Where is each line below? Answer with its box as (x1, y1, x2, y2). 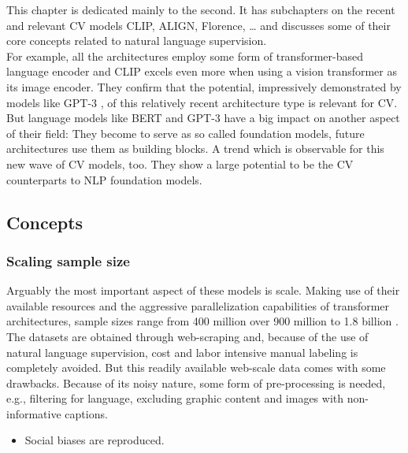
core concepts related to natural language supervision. (6, 32, 267, 49)
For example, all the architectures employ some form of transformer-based (6, 47, 364, 64)
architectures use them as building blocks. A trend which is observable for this (6, 140, 384, 157)
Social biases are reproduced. (24, 432, 165, 448)
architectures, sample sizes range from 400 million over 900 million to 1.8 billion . (6, 313, 399, 329)
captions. (65, 405, 108, 421)
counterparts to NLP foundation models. (6, 171, 202, 188)
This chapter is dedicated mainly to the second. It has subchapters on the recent (6, 2, 395, 17)
